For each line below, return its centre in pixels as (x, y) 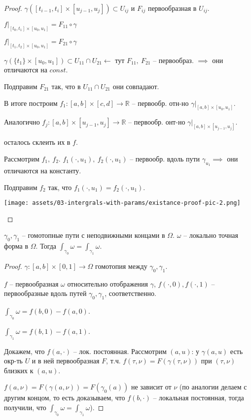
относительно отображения (108, 283)
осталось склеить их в (37, 142)
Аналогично (22, 122)
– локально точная (211, 235)
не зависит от (151, 387)
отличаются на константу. (43, 171)
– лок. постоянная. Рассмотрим (120, 351)
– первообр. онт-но (157, 122)
